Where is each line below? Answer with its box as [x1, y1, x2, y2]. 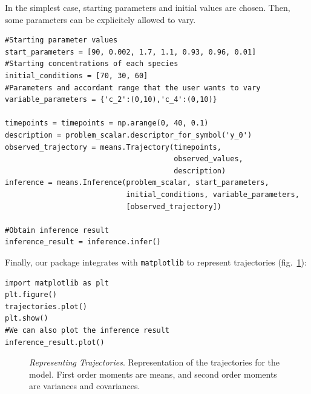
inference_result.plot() [5, 338, 105, 347]
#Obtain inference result [5, 225, 109, 235]
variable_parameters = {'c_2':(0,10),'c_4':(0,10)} [5, 95, 217, 104]
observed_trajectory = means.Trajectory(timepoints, [5, 142, 221, 152]
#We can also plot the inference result [5, 326, 170, 335]
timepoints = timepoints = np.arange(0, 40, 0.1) [5, 119, 209, 128]
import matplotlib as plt [5, 278, 109, 287]
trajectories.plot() [5, 302, 88, 311]
